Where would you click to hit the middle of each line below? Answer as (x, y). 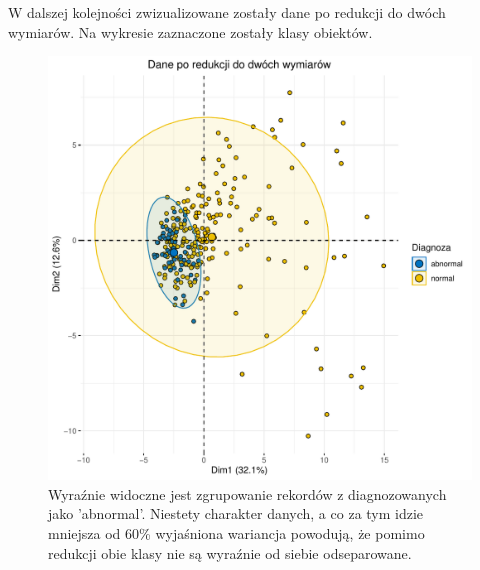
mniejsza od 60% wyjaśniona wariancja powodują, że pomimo (236, 532)
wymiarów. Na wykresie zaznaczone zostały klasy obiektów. (190, 31)
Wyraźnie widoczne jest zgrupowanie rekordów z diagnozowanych (247, 493)
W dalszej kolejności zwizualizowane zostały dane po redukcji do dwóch (227, 12)
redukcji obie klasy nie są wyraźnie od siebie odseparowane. (230, 552)
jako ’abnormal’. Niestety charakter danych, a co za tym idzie (236, 513)
